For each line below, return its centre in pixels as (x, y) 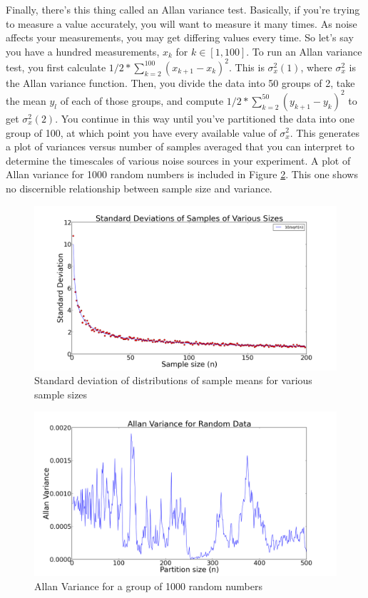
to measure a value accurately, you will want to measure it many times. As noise (182, 23)
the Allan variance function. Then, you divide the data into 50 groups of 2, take (180, 82)
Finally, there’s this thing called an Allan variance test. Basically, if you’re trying (183, 9)
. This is (246, 67)
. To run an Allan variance (304, 51)
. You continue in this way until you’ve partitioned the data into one (205, 118)
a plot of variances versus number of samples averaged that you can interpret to (180, 146)
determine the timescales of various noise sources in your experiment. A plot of (178, 160)
